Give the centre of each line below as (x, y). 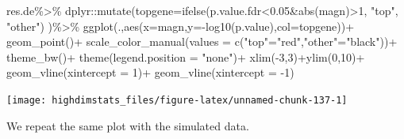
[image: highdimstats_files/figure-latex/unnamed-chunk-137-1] (177, 100)
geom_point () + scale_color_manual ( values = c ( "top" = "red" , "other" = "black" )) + (202, 41)
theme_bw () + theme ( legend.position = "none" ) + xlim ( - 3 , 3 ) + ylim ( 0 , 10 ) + (186, 56)
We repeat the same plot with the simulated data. (128, 125)
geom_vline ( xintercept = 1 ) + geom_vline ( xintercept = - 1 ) (150, 72)
